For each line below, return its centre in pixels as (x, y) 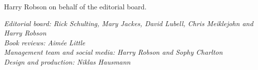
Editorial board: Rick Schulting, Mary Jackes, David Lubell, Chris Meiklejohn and (129, 23)
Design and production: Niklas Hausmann (67, 61)
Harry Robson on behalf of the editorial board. (75, 6)
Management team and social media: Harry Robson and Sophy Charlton (113, 52)
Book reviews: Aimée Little (45, 42)
